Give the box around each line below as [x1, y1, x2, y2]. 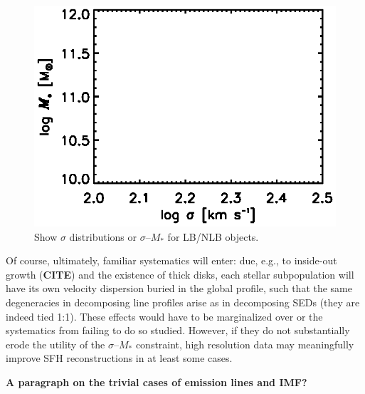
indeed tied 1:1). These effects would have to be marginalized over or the [6, 309, 323, 323]
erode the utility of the [6, 336, 105, 351]
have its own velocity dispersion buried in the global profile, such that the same [6, 281, 353, 296]
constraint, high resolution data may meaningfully [135, 336, 354, 351]
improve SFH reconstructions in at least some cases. [6, 351, 233, 366]
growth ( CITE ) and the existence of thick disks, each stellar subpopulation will [6, 266, 354, 281]
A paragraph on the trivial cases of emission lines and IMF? [6, 375, 307, 390]
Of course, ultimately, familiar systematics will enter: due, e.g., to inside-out [6, 253, 337, 268]
